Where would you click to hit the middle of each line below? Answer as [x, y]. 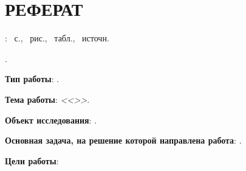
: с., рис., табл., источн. [57, 38]
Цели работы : [32, 160]
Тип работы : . [32, 79]
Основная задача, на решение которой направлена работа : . [123, 140]
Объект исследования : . [51, 120]
